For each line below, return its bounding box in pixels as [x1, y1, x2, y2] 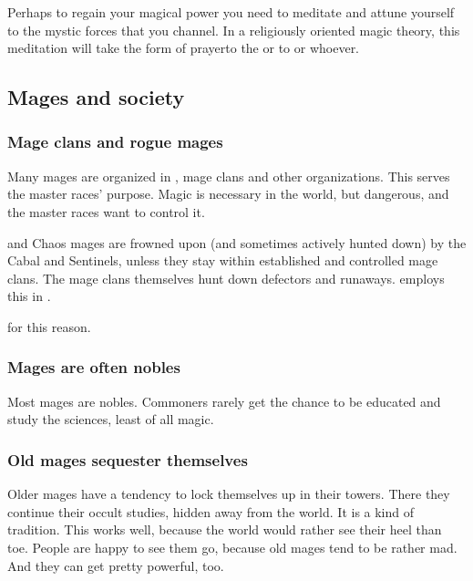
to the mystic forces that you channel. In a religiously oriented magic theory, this [7, 20, 460, 39]
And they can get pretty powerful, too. [7, 555, 224, 575]
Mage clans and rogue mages [7, 130, 223, 153]
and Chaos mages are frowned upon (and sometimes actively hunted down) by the [7, 233, 467, 252]
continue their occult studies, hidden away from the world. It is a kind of [7, 502, 415, 521]
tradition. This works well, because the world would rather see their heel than [7, 520, 442, 539]
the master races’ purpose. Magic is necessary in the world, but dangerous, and [7, 184, 449, 203]
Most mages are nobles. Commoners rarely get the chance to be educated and [7, 391, 441, 410]
